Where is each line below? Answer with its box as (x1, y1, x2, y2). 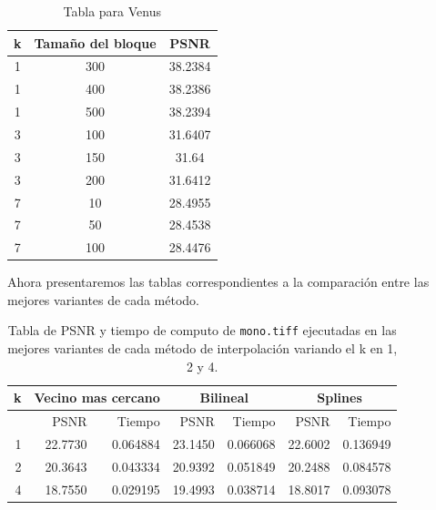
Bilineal (199, 388, 248, 407)
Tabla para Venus (63, 2, 162, 20)
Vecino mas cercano (34, 388, 160, 407)
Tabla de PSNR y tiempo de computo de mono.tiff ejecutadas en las (7, 321, 397, 340)
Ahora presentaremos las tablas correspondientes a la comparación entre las (7, 272, 430, 291)
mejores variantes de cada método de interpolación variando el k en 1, (7, 339, 398, 358)
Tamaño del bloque (34, 33, 157, 52)
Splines (317, 388, 362, 407)
